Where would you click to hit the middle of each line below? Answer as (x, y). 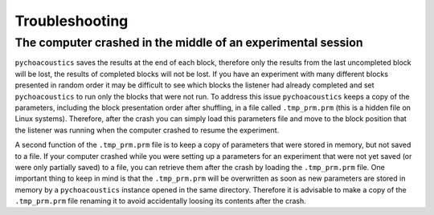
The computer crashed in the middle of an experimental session (189, 43)
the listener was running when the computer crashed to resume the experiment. (147, 130)
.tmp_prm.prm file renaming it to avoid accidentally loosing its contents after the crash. (160, 201)
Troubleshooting (72, 21)
